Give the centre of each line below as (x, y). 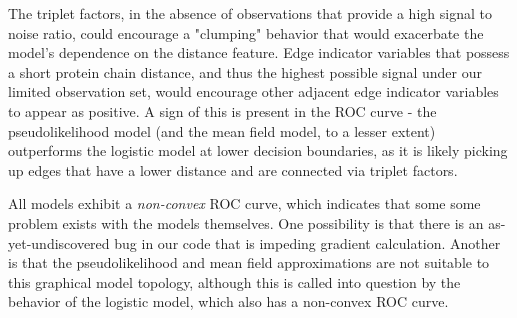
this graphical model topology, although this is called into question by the (234, 281)
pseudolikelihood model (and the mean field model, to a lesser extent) (222, 130)
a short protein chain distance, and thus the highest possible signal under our (245, 71)
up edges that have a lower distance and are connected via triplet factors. (233, 169)
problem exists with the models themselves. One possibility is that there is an (246, 222)
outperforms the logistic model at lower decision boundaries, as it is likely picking (258, 150)
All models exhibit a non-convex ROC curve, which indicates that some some (244, 203)
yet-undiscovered (59, 242)
